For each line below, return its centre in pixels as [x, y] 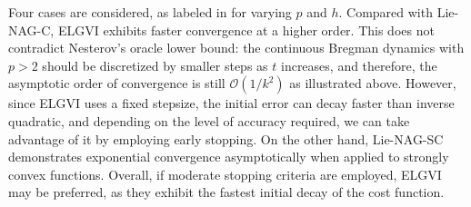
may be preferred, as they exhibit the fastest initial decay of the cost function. [226, 192]
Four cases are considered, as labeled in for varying [150, 12]
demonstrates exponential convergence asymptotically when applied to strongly [229, 157]
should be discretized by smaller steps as [155, 65]
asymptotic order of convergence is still [117, 83]
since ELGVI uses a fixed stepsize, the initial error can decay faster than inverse [231, 103]
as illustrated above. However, [373, 83]
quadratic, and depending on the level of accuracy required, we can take [209, 120]
